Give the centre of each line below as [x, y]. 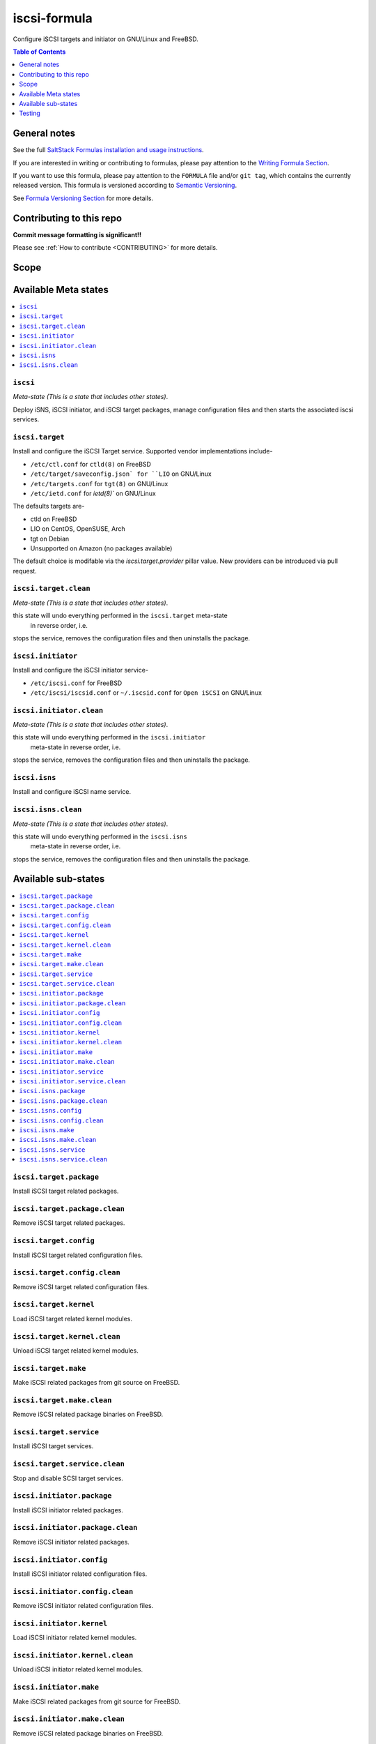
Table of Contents [39, 52]
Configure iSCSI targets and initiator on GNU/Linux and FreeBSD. [105, 39]
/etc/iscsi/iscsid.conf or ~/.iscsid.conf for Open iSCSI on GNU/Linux [146, 692]
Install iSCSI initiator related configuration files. [80, 1574]
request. [25, 571]
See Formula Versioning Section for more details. [83, 198]
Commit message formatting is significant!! [77, 234]
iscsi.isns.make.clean [58, 1140]
